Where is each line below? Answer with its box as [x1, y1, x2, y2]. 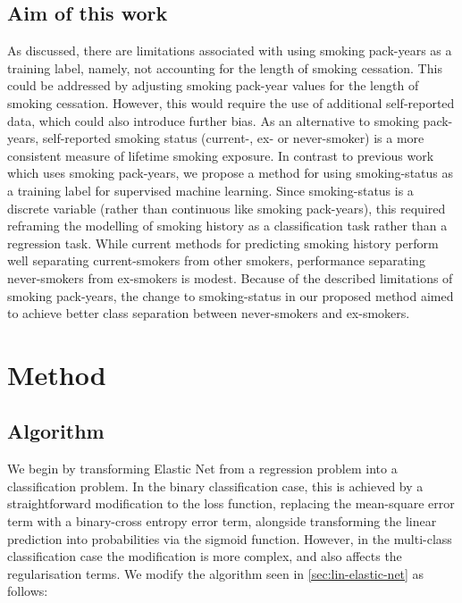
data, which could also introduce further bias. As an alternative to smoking [7, 111, 419, 130]
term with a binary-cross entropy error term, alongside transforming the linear [7, 512, 437, 531]
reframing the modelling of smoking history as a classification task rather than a [7, 216, 448, 235]
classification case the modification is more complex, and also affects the [7, 547, 402, 565]
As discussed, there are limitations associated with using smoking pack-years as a [7, 41, 452, 60]
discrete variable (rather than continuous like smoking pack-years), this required [7, 198, 446, 217]
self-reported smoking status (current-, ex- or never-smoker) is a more [42, 129, 424, 147]
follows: [7, 582, 48, 600]
